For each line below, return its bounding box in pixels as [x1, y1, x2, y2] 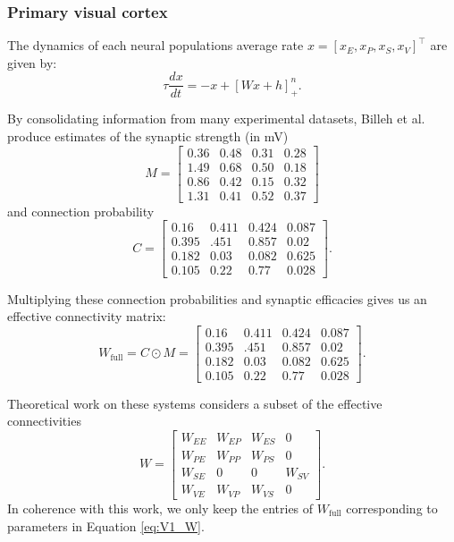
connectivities [7, 411, 81, 430]
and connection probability [7, 201, 155, 220]
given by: [7, 53, 57, 72]
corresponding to [346, 498, 438, 517]
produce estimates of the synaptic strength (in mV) [7, 127, 289, 146]
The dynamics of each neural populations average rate [7, 36, 304, 55]
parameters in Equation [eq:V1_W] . [7, 516, 205, 535]
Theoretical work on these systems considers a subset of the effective [7, 394, 383, 412]
